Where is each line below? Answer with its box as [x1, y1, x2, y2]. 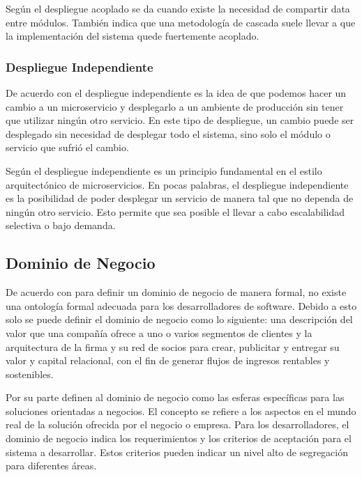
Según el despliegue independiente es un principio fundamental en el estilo [6, 163, 322, 178]
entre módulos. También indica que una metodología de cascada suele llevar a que [6, 15, 356, 29]
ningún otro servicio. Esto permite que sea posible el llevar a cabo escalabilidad [6, 204, 345, 219]
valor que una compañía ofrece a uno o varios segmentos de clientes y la [6, 325, 312, 340]
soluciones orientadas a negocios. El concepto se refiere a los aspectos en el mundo [6, 403, 356, 418]
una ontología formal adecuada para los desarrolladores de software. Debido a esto [6, 298, 357, 313]
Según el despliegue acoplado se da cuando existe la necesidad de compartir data [6, 1, 350, 15]
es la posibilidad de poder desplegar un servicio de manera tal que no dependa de [6, 191, 354, 205]
